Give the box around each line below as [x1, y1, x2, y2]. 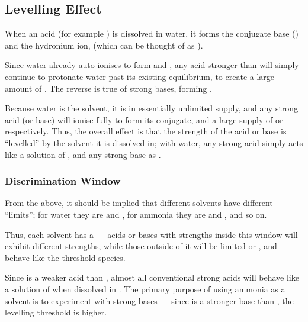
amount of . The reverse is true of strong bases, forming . [5, 82, 212, 94]
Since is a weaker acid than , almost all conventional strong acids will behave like [5, 271, 299, 284]
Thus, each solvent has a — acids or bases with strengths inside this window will [5, 228, 298, 240]
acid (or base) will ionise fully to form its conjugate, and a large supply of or [5, 113, 283, 125]
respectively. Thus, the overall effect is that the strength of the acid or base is [5, 125, 287, 137]
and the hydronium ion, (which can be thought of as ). [5, 38, 203, 51]
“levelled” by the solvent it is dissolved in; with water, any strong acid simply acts [5, 136, 303, 149]
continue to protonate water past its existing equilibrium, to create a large [5, 70, 275, 82]
